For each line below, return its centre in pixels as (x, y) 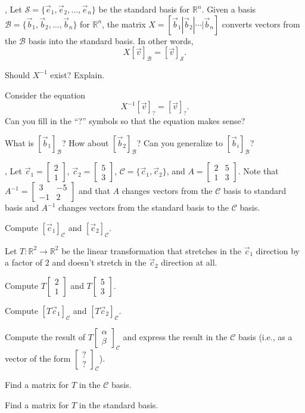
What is (19, 142)
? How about (85, 142)
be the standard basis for (144, 9)
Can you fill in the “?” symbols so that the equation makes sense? (125, 120)
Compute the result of (45, 336)
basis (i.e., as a (265, 336)
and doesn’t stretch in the (99, 262)
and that (94, 191)
